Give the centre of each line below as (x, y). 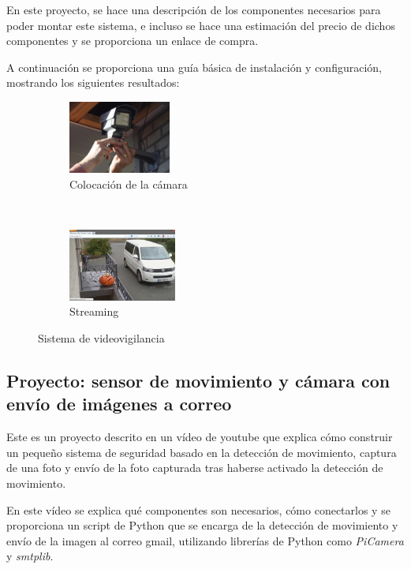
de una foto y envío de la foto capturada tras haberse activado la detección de (195, 468)
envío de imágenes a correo (119, 404)
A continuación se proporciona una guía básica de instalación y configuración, (194, 67)
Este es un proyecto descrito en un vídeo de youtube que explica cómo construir (200, 437)
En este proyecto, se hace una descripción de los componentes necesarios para (194, 9)
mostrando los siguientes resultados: (93, 82)
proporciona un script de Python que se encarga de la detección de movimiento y (202, 525)
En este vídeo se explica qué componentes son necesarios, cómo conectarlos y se (198, 509)
